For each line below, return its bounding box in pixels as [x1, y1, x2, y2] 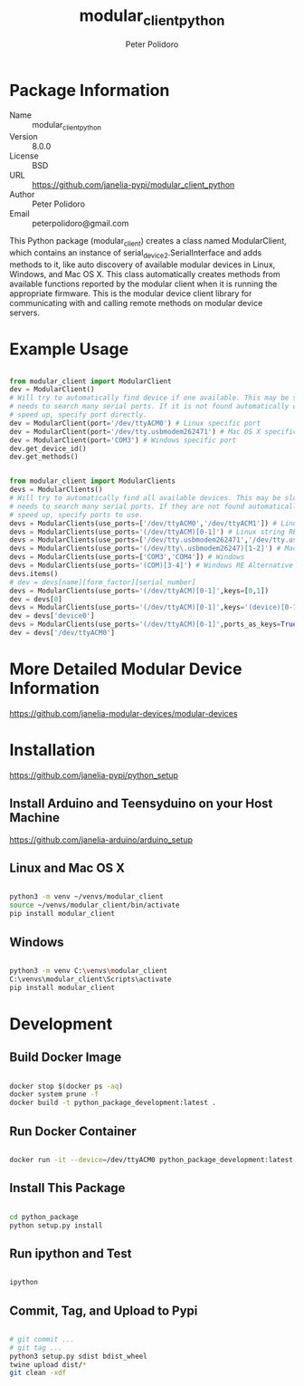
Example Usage [9, 339, 129, 359]
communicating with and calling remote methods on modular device [9, 297, 263, 308]
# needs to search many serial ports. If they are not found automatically [9, 502, 301, 511]
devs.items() [9, 569, 59, 578]
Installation [9, 740, 96, 761]
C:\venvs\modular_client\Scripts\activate [9, 975, 172, 984]
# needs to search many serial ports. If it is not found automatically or [9, 402, 301, 411]
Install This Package [9, 1180, 126, 1196]
